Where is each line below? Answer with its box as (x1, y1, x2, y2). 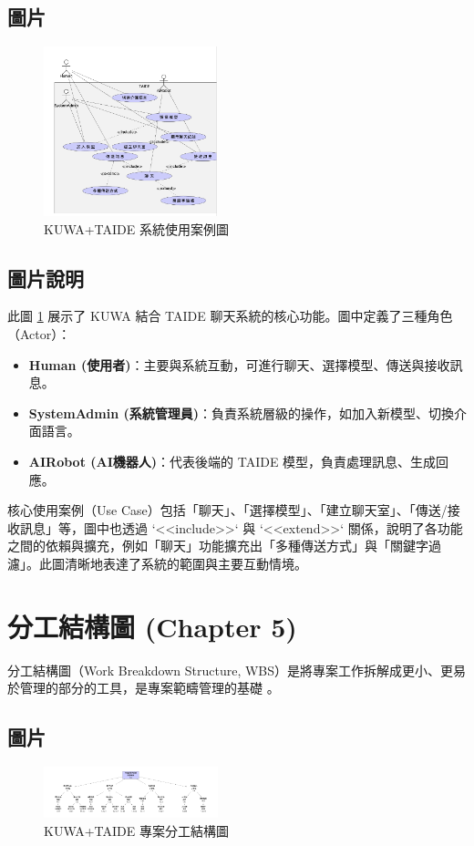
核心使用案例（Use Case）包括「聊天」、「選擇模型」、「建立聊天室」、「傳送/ (7, 500, 448, 520)
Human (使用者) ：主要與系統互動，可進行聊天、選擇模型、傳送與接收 (28, 355, 450, 374)
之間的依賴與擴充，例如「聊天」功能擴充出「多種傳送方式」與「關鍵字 (7, 536, 428, 555)
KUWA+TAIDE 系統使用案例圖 (44, 219, 230, 238)
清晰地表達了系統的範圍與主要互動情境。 (64, 553, 307, 573)
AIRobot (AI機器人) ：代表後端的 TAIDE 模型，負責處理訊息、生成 (28, 451, 437, 470)
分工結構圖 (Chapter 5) (7, 607, 297, 645)
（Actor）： (7, 324, 71, 343)
